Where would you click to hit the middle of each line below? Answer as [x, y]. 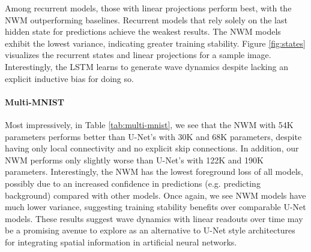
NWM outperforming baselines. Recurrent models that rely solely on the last [146, 19]
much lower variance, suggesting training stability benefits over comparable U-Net [155, 207]
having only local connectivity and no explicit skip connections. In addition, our [152, 148]
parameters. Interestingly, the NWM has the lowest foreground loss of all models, [154, 171]
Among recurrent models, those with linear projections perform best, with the [148, 8]
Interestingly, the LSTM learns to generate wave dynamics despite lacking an [146, 66]
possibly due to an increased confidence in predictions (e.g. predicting [133, 183]
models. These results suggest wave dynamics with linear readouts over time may [154, 218]
